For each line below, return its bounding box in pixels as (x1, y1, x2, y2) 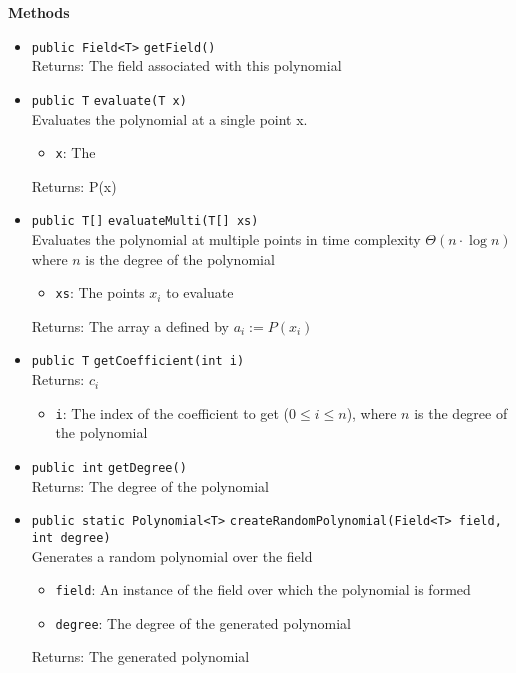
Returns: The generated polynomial (31, 646, 250, 667)
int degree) (31, 530, 111, 545)
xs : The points (55, 282, 145, 303)
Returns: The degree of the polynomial (31, 475, 269, 496)
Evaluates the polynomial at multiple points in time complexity (31, 229, 421, 249)
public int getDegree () (31, 460, 187, 475)
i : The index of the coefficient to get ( (55, 402, 290, 423)
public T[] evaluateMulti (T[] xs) (31, 214, 259, 229)
